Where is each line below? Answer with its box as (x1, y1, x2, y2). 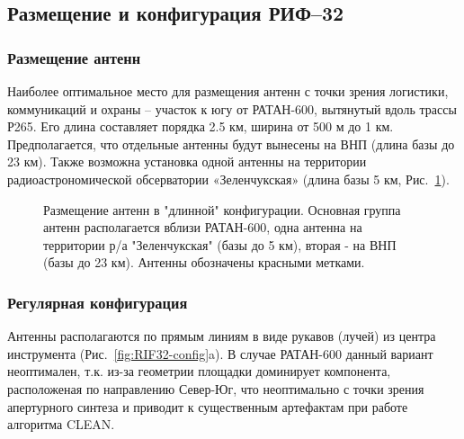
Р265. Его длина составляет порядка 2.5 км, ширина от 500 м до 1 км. (7, 117, 394, 136)
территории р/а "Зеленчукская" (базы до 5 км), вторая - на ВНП (43, 235, 397, 254)
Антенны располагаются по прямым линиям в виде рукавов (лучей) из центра (7, 327, 436, 345)
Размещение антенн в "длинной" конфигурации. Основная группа (43, 200, 401, 219)
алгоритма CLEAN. (7, 415, 115, 434)
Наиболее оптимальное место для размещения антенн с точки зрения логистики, (7, 82, 449, 100)
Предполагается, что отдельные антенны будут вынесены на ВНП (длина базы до (7, 134, 455, 153)
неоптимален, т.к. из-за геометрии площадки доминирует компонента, (7, 362, 391, 381)
